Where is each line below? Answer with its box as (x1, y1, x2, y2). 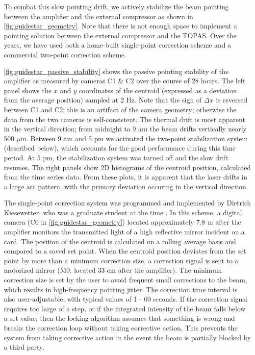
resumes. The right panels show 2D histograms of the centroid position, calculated (4, 162, 251, 172)
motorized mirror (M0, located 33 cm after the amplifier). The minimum (4, 265, 222, 275)
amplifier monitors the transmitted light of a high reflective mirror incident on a (4, 227, 245, 237)
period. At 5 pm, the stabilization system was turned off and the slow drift (4, 152, 229, 162)
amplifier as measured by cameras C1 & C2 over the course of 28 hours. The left (4, 76, 246, 86)
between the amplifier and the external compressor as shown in (4, 11, 193, 21)
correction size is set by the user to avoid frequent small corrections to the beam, (4, 275, 247, 285)
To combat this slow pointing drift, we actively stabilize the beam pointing (4, 1, 229, 11)
